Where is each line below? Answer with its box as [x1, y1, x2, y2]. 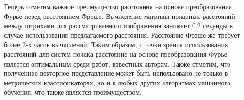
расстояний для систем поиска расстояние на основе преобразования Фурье [4, 49, 227, 59]
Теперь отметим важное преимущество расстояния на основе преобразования [4, 1, 232, 11]
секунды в [203, 20, 233, 31]
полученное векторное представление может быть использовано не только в [4, 68, 228, 78]
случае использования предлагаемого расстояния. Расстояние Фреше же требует [4, 30, 240, 40]
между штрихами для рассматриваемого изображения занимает [4, 20, 190, 31]
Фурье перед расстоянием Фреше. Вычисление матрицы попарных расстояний [4, 11, 235, 21]
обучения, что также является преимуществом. [4, 87, 142, 97]
